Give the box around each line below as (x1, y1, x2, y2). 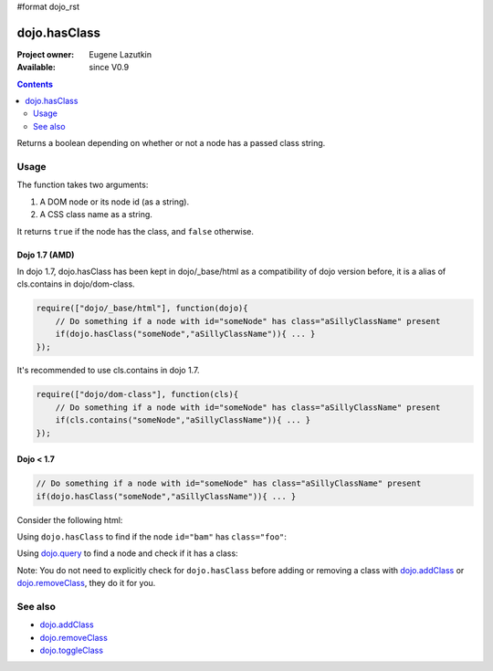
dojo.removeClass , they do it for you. (16, 578, 156, 589)
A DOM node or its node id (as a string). (39, 196, 190, 207)
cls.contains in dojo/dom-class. (16, 278, 136, 289)
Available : (16, 62, 57, 73)
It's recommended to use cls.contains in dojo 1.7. (16, 365, 200, 376)
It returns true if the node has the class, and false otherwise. (16, 225, 255, 236)
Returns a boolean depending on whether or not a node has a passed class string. (16, 138, 326, 149)
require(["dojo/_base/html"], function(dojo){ (36, 303, 248, 314)
